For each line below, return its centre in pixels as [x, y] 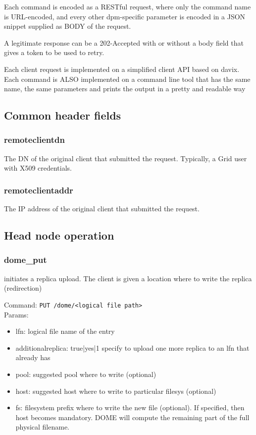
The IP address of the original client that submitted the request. [102, 209]
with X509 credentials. [38, 168]
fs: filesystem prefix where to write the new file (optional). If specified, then [130, 407]
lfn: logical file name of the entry [65, 331]
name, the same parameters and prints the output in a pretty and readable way [125, 89]
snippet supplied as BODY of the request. [68, 26]
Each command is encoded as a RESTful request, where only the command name [128, 6]
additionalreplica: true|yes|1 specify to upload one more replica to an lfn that [132, 347]
